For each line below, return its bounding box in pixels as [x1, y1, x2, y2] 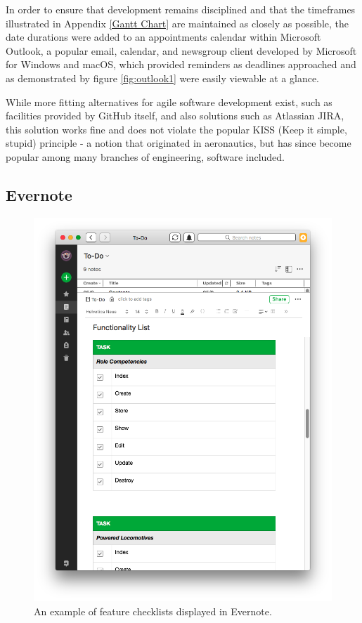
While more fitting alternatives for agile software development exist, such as [6, 94, 332, 109]
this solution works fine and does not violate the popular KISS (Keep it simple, [6, 122, 347, 136]
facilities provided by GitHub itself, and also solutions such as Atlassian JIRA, [6, 108, 344, 123]
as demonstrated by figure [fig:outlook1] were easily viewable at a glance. [6, 70, 320, 85]
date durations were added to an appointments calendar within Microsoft [6, 29, 321, 44]
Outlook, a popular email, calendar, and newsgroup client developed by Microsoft [6, 43, 357, 58]
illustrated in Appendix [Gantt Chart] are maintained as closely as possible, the [6, 15, 349, 30]
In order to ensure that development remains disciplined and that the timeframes [6, 2, 356, 16]
